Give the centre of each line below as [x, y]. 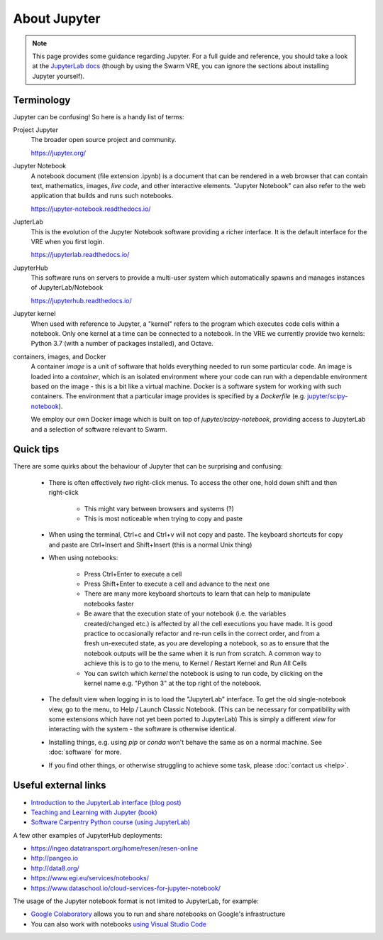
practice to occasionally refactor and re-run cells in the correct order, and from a [202, 633]
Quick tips [36, 450]
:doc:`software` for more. [85, 752]
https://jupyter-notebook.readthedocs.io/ [91, 209]
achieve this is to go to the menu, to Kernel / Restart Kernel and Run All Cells [196, 663]
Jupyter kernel [34, 314]
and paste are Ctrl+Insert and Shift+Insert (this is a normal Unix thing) [150, 545]
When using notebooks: [83, 558]
